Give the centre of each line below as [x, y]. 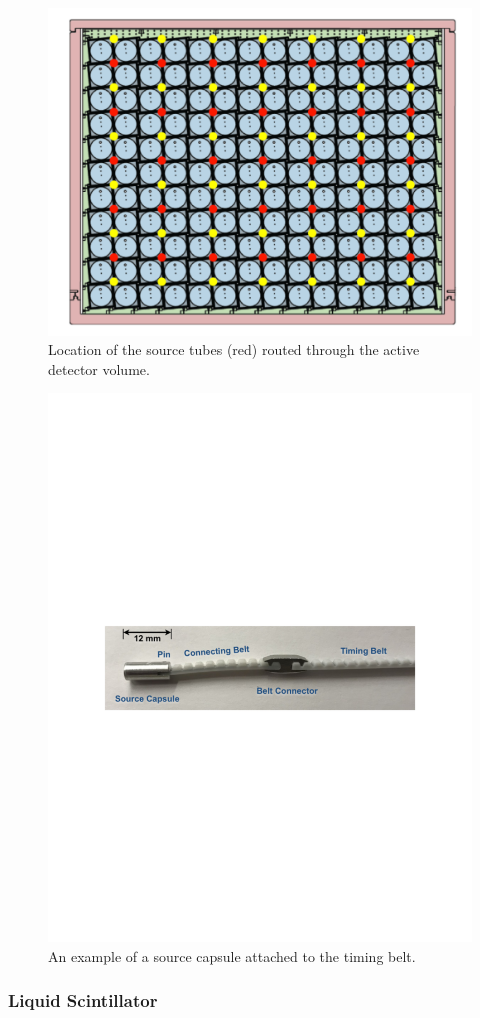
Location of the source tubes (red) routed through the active [234, 349]
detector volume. [99, 368]
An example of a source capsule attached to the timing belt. [232, 955]
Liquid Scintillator [83, 1000]
